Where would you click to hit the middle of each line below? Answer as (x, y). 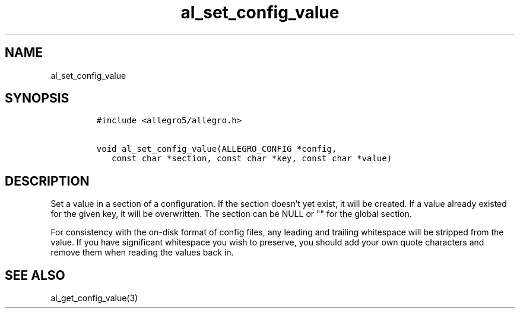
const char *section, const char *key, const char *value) (252, 159)
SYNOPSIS (37, 98)
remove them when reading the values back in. (142, 253)
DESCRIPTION (47, 181)
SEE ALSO (35, 275)
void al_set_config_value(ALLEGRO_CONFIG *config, (217, 149)
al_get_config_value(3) (94, 298)
